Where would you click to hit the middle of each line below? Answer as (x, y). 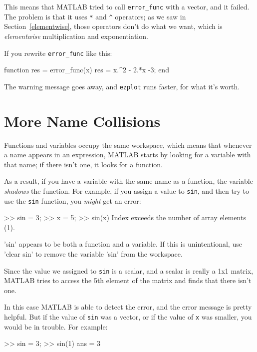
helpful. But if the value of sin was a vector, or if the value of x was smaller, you (128, 317)
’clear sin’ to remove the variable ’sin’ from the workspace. (93, 254)
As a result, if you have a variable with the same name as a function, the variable (128, 181)
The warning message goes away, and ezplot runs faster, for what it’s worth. (122, 86)
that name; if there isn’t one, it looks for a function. (83, 164)
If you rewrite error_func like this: (58, 53)
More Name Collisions (82, 121)
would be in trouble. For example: (56, 326)
